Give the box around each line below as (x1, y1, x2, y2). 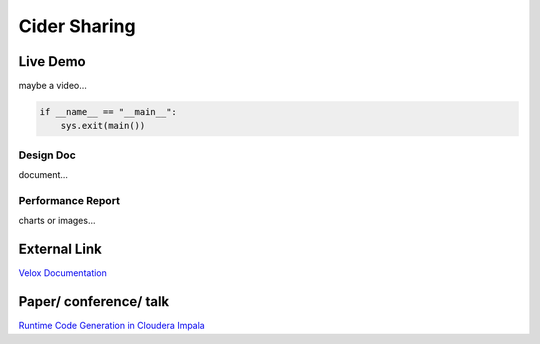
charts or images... (18, 215, 96, 227)
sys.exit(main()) (60, 120, 146, 132)
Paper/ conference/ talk (18, 293, 170, 310)
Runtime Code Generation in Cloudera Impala (18, 320, 205, 332)
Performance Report (18, 193, 120, 207)
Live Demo (18, 53, 86, 70)
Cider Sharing (18, 15, 136, 37)
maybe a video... (18, 80, 87, 92)
